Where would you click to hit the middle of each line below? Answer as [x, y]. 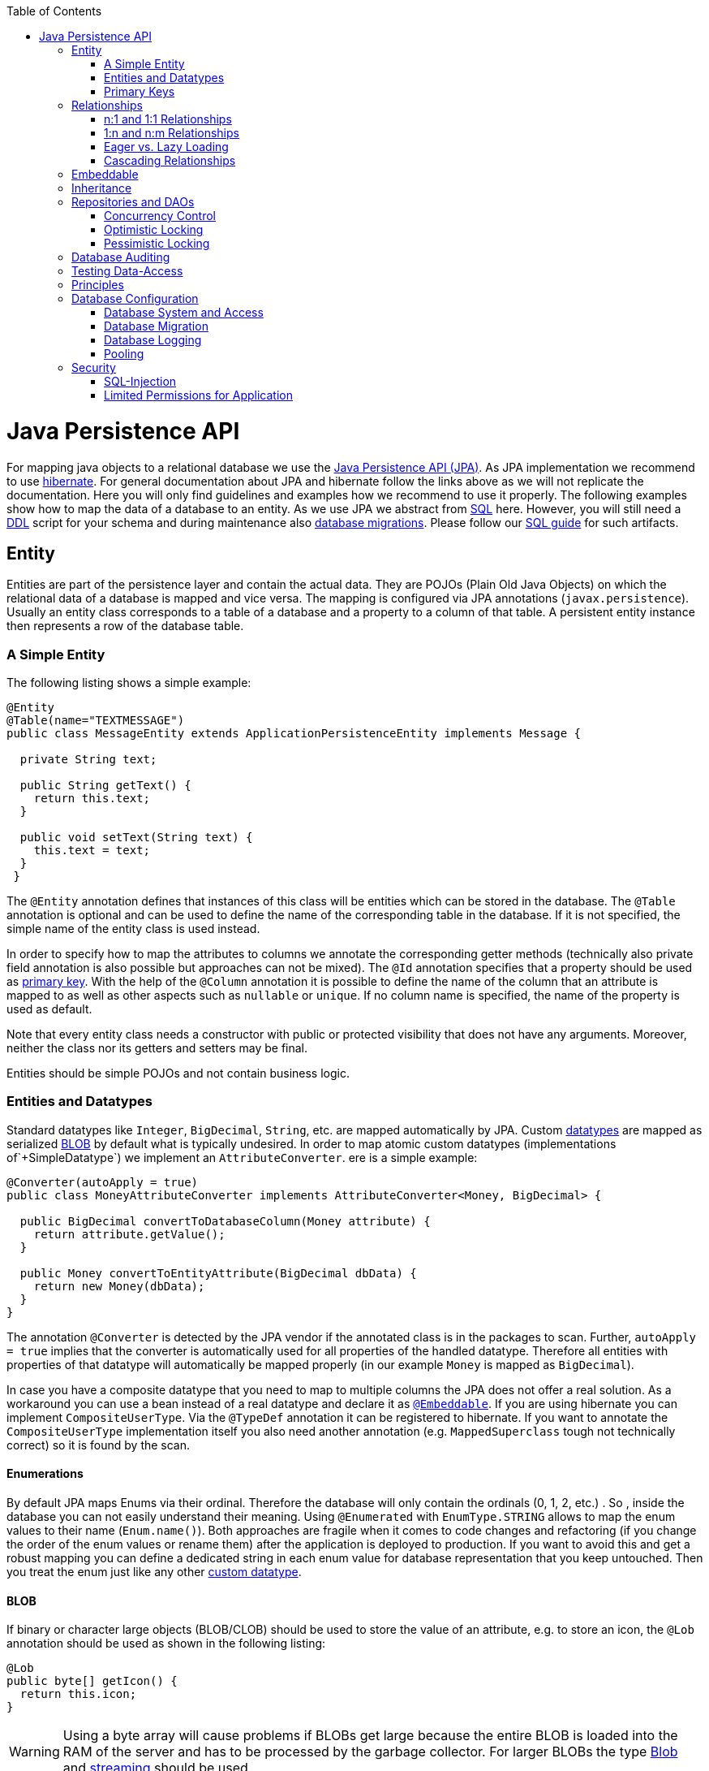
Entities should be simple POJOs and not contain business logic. [178, 1073]
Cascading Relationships [170, 160]
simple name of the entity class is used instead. [133, 929]
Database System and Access [184, 312]
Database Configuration [135, 298]
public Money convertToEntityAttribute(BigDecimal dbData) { [218, 1273]
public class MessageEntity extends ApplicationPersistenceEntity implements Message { [294, 734]
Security [94, 367]
